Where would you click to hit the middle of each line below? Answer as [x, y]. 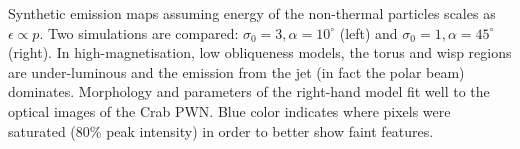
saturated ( [42, 130]
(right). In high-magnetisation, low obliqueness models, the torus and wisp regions [260, 52]
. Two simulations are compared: [139, 32]
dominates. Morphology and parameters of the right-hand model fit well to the [249, 91]
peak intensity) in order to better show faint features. [270, 130]
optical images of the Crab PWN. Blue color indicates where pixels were [229, 110]
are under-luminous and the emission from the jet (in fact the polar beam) [236, 71]
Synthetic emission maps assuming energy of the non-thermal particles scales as [252, 13]
